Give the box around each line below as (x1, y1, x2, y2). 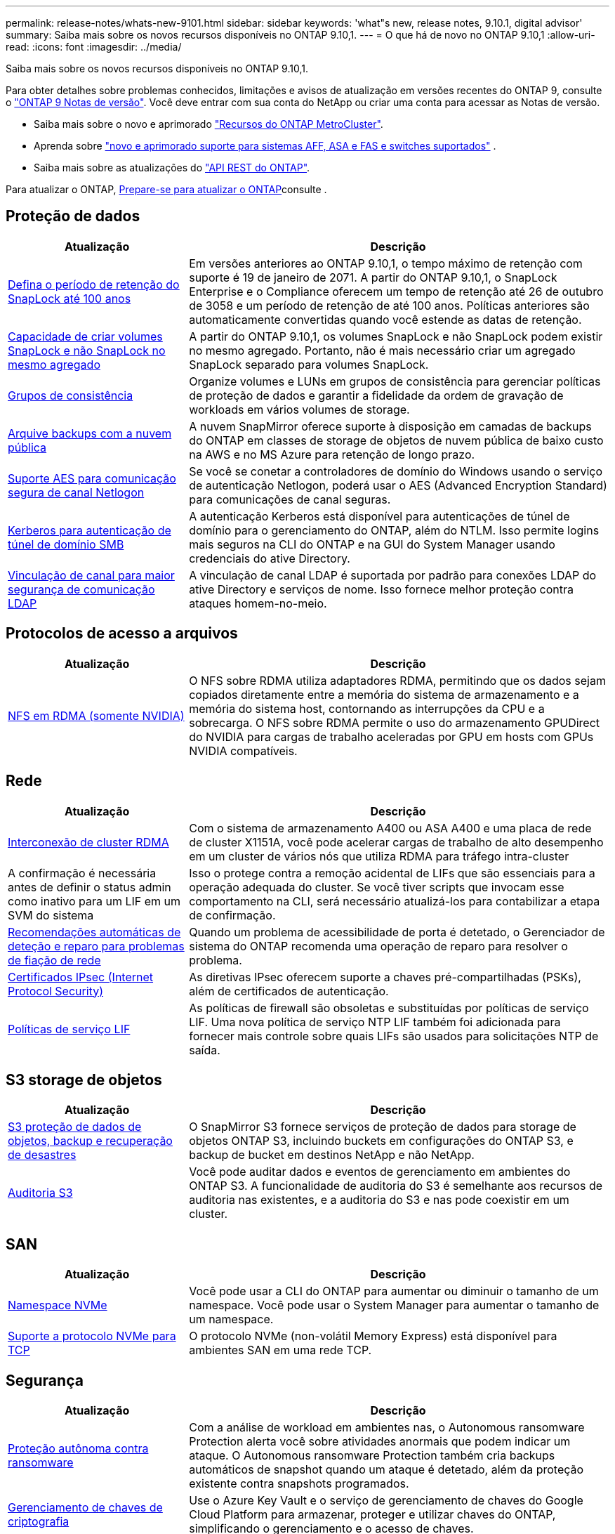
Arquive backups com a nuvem (8, 426, 172, 440)
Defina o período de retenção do (8, 277, 180, 291)
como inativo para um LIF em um (8, 893, 181, 908)
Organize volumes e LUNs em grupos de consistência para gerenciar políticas (189, 374, 601, 388)
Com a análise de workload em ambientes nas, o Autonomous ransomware (189, 1420, 585, 1435)
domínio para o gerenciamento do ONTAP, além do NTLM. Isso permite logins (189, 523, 600, 537)
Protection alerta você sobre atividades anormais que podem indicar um (189, 1434, 571, 1449)
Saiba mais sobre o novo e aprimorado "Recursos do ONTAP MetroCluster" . (34, 118, 383, 130)
